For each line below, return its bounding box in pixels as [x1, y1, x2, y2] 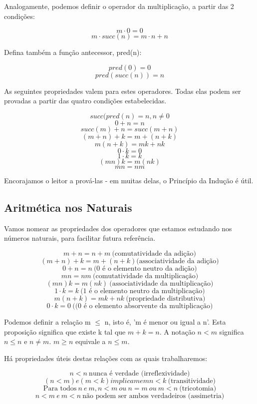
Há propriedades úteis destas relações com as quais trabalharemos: [4, 353, 208, 363]
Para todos [43, 385, 77, 393]
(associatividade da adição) [136, 257, 219, 265]
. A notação [159, 326, 195, 337]
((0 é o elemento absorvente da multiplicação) [72, 302, 213, 310]
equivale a [75, 336, 106, 347]
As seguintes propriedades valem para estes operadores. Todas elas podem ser [4, 85, 241, 96]
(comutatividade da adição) [112, 250, 196, 257]
